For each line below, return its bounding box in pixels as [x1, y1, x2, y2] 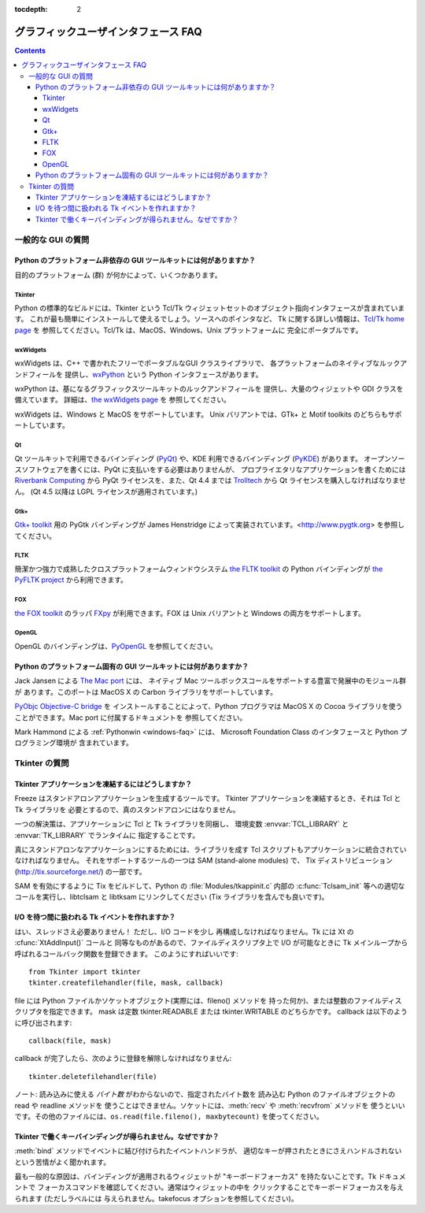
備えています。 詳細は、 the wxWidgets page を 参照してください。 [14, 395, 231, 405]
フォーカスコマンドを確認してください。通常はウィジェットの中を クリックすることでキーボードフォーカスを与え [36, 1182, 405, 1193]
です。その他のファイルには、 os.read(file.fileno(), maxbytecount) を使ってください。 [14, 1111, 323, 1121]
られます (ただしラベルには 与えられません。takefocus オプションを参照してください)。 [14, 1193, 298, 1203]
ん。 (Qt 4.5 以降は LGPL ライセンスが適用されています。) [14, 487, 198, 496]
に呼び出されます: [14, 1018, 72, 1027]
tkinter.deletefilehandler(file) [28, 1072, 157, 1081]
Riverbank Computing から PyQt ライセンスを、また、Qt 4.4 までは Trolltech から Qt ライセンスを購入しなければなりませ [14, 476, 407, 485]
